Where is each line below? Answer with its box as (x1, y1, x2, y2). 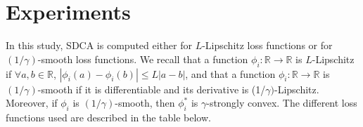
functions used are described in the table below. (6, 109, 211, 124)
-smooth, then (115, 95, 175, 110)
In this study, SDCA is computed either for (6, 38, 192, 53)
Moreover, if (6, 95, 58, 110)
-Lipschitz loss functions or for (202, 38, 333, 53)
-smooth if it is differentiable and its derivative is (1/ (37, 81, 266, 96)
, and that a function (185, 66, 276, 81)
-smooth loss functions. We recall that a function (37, 51, 248, 66)
